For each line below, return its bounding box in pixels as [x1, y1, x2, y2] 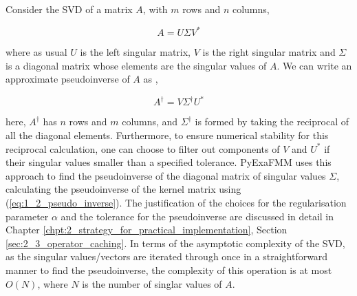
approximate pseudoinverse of [6, 72, 130, 86]
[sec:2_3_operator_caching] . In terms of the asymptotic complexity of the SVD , [6, 235, 345, 250]
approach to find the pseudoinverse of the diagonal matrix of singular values [6, 168, 326, 182]
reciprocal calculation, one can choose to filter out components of [6, 141, 280, 156]
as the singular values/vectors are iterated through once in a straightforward [6, 249, 328, 264]
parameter [6, 209, 49, 223]
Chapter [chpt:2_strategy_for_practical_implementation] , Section [6, 222, 288, 237]
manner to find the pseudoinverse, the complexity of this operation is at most [6, 262, 332, 277]
